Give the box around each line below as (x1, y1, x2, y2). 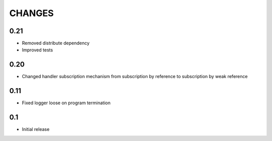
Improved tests (22, 47, 53, 53)
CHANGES (9, 8, 54, 19)
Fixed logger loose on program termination (22, 100, 111, 106)
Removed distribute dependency (22, 40, 90, 46)
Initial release (22, 126, 50, 132)
